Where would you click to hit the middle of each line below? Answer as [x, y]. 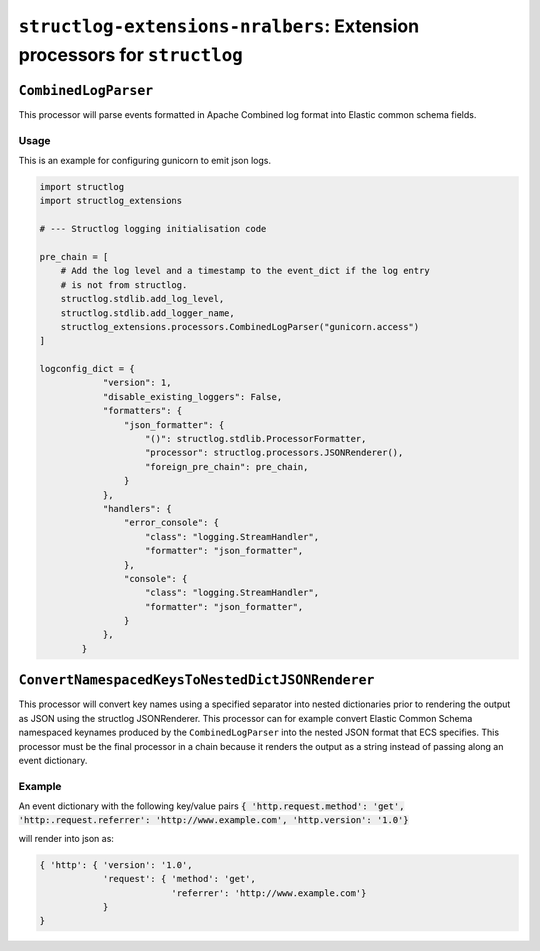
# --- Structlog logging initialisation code [153, 229]
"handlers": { [137, 508]
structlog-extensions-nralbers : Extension [219, 26]
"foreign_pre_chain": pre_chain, [227, 466]
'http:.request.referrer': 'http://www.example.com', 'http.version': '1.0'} [213, 820]
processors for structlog [131, 54]
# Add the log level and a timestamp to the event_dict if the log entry [245, 271]
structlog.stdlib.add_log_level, [142, 299]
